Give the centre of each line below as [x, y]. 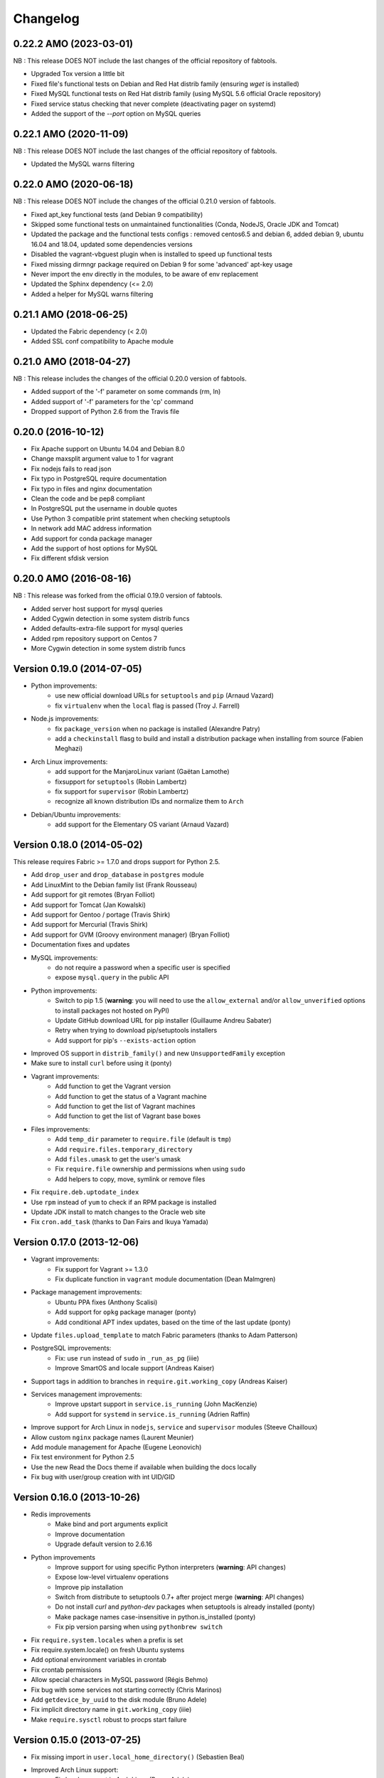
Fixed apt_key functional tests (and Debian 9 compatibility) [117, 214]
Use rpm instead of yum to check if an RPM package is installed [124, 1202]
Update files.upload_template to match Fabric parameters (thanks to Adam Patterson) [164, 1335]
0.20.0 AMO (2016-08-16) [72, 579]
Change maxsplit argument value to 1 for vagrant [102, 459]
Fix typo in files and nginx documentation [91, 489]
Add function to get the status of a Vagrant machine [131, 1096]
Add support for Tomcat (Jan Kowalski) [88, 905]
